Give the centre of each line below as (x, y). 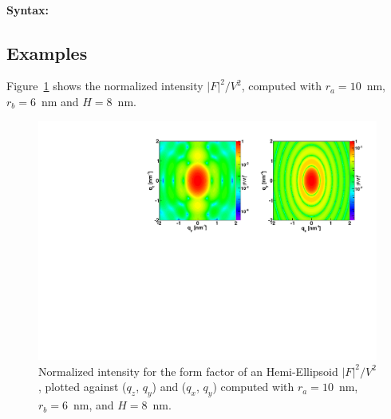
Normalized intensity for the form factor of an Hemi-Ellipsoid (188, 371)
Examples (47, 52)
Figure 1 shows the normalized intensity (105, 86)
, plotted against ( (83, 387)
